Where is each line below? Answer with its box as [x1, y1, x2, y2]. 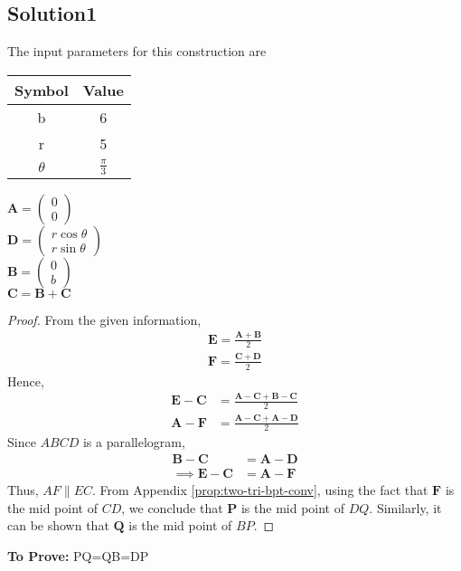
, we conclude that [121, 498, 223, 517]
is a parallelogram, [82, 433, 185, 452]
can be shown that [7, 516, 109, 535]
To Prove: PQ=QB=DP [7, 546, 149, 565]
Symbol [14, 79, 69, 100]
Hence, [7, 371, 44, 390]
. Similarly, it [369, 498, 442, 517]
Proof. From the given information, [7, 309, 202, 328]
